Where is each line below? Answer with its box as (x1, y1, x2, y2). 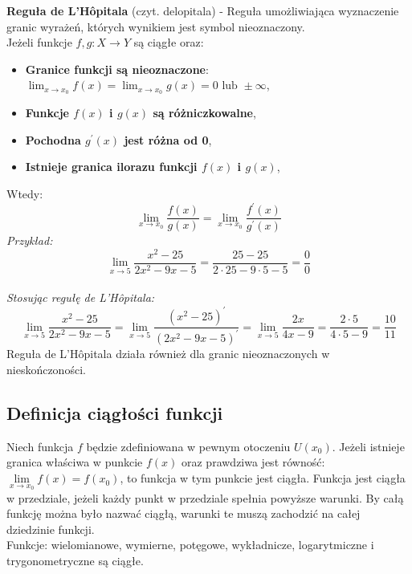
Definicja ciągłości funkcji (6, 401, 223, 425)
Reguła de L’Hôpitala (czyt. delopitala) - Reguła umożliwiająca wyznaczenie (6, 2, 399, 18)
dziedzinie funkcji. (6, 520, 95, 537)
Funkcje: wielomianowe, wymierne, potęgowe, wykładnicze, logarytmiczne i (6, 536, 374, 553)
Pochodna (25, 131, 81, 148)
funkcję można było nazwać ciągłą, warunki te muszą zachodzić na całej (6, 505, 361, 522)
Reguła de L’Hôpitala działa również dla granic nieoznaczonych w (6, 345, 330, 362)
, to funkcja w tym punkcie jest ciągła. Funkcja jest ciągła (120, 470, 406, 486)
